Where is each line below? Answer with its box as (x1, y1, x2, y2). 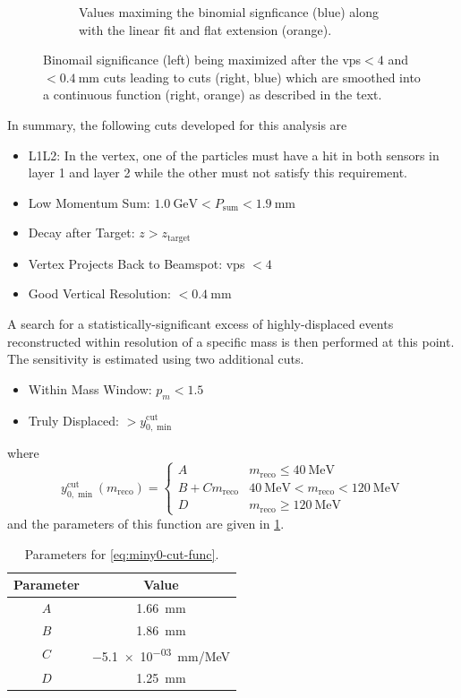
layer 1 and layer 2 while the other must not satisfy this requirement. (28, 163, 408, 182)
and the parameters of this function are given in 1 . (7, 513, 285, 532)
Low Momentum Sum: (28, 193, 150, 211)
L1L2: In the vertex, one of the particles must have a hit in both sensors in (28, 145, 440, 164)
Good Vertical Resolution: (28, 284, 171, 303)
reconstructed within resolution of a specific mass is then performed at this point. (7, 332, 455, 350)
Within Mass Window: (28, 379, 152, 398)
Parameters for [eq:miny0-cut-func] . (24, 544, 219, 563)
